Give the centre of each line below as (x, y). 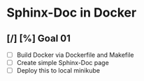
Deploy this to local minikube (58, 71)
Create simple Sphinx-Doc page (63, 63)
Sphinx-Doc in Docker (72, 13)
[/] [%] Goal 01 (39, 38)
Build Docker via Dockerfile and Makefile (75, 55)
